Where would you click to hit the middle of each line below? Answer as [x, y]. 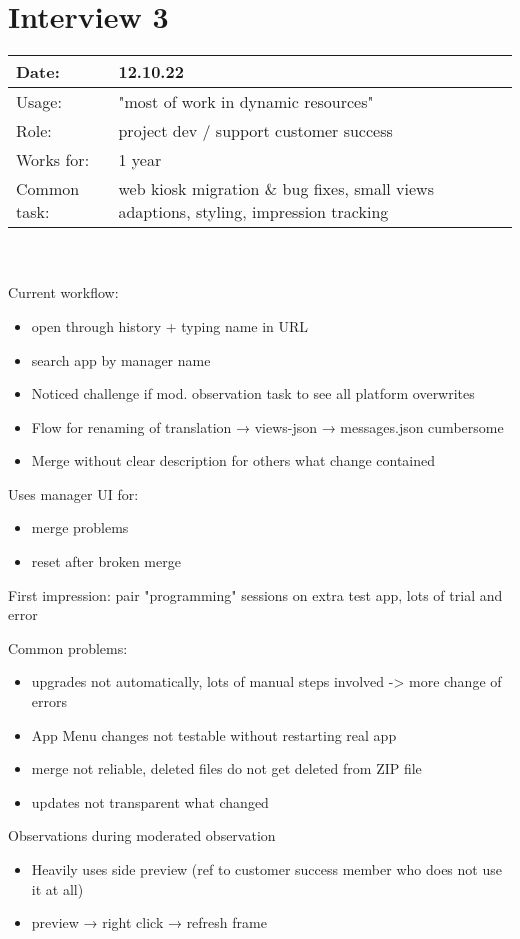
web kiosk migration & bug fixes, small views [276, 189]
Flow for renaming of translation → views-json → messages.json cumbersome [267, 426]
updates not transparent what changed [150, 801]
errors [49, 701]
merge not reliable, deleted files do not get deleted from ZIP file [226, 768]
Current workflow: [63, 292]
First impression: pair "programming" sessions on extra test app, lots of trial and [255, 594]
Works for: [53, 160]
